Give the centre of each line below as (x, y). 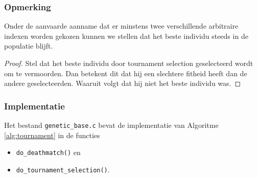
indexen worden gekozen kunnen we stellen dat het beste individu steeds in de (126, 36)
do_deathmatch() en (48, 152)
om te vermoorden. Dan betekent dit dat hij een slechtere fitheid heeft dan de (126, 73)
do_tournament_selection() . (63, 169)
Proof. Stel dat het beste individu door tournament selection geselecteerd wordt (129, 63)
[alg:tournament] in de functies (52, 135)
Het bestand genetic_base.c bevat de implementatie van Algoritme (111, 125)
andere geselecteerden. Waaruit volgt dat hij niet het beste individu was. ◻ (123, 83)
